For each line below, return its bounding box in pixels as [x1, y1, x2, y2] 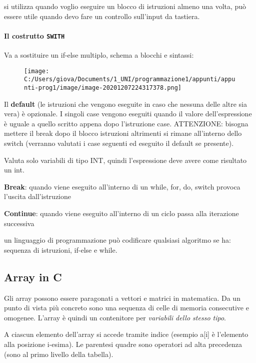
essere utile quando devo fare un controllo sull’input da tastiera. [4, 11, 200, 21]
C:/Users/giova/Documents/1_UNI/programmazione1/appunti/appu [24, 76, 235, 83]
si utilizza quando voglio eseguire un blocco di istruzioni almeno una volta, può [4, 1, 246, 11]
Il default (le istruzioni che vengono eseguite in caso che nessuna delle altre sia [4, 98, 247, 109]
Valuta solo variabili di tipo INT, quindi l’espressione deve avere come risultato [4, 154, 247, 165]
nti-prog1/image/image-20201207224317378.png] [24, 84, 181, 91]
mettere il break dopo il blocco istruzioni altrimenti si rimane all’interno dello [4, 128, 242, 138]
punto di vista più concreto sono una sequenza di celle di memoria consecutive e [4, 302, 249, 313]
